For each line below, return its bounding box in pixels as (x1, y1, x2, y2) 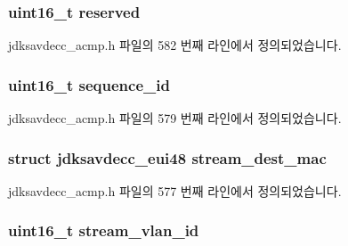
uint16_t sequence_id (8, 73, 170, 95)
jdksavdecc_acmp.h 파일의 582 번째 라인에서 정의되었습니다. (8, 36, 342, 54)
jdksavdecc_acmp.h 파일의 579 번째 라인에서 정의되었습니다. (8, 109, 342, 127)
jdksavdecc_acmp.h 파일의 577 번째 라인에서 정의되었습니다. (8, 181, 342, 200)
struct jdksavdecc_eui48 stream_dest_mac (8, 146, 327, 168)
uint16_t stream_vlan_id (8, 219, 199, 242)
